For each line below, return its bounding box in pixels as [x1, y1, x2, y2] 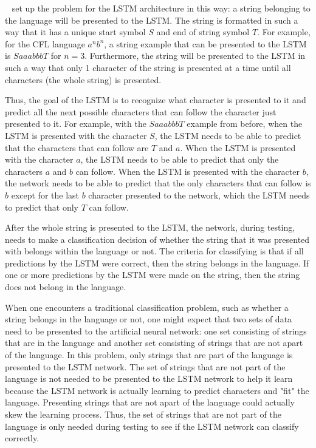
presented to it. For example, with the [5, 117, 146, 130]
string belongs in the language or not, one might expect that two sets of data [5, 313, 292, 325]
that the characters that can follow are [5, 141, 149, 154]
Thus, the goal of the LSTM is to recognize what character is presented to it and [5, 93, 306, 106]
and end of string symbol [156, 25, 250, 38]
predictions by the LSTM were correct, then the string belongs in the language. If [5, 256, 309, 269]
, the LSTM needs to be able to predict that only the [80, 153, 279, 166]
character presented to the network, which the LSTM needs [88, 188, 310, 201]
